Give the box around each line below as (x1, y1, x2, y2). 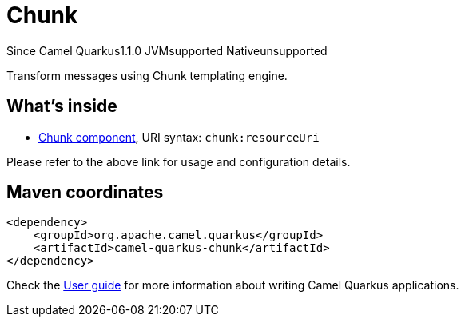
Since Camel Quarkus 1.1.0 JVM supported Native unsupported (6, 43, 328, 58)
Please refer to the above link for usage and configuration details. (6, 154, 351, 169)
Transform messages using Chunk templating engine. (6, 68, 288, 82)
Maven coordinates (6, 182, 164, 203)
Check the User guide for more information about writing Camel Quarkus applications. (6, 278, 459, 293)
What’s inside (6, 96, 117, 117)
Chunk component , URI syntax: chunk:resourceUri (38, 130, 320, 144)
